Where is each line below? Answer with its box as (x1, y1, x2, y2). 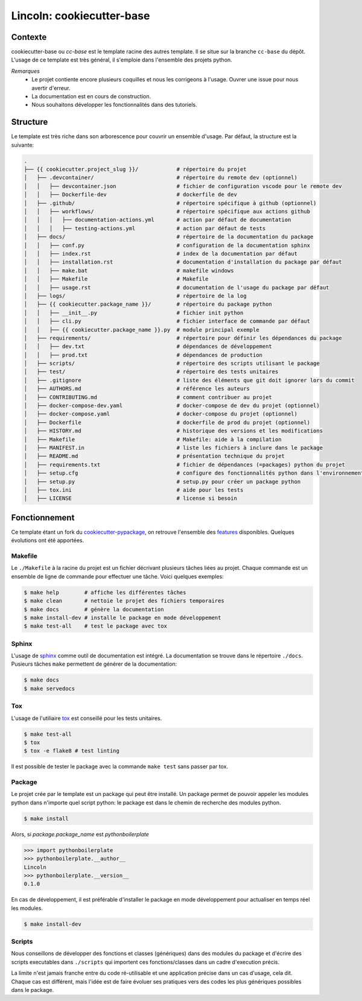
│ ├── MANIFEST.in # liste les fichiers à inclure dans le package (24, 444, 323, 451)
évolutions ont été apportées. (11, 537, 84, 544)
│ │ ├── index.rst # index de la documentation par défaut (24, 250, 298, 257)
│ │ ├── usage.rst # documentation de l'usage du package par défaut (24, 284, 329, 291)
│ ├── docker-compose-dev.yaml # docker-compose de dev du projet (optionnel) (24, 402, 320, 409)
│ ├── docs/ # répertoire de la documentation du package (24, 233, 314, 241)
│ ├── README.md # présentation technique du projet (24, 453, 285, 459)
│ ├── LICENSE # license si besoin (24, 495, 238, 502)
